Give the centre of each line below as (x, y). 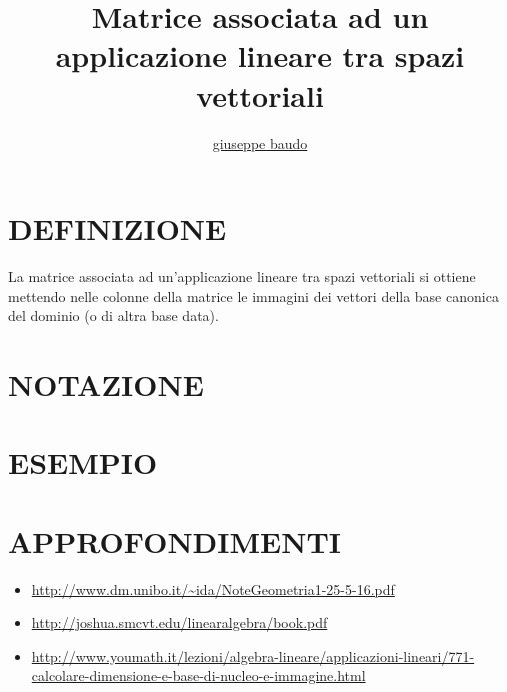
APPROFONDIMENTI (175, 540)
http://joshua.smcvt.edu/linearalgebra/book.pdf (179, 622)
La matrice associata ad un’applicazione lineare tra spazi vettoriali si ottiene (242, 276)
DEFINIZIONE (117, 228)
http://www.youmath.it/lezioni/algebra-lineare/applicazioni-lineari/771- (253, 655)
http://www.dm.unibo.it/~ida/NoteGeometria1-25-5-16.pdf (213, 588)
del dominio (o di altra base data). (113, 315)
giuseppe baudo (260, 142)
